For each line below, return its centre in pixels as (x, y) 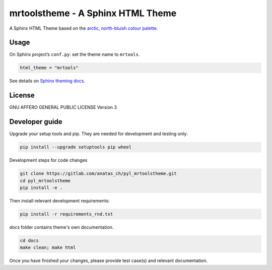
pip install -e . (41, 187)
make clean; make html (48, 248)
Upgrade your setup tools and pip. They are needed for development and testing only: (99, 134)
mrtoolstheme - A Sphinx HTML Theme (93, 13)
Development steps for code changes (48, 160)
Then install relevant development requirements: (59, 200)
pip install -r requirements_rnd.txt (66, 214)
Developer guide (36, 122)
